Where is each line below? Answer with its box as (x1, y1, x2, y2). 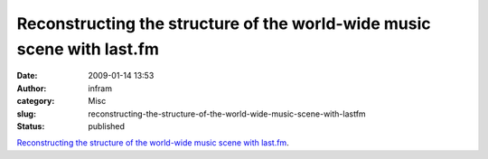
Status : (16, 120, 45, 131)
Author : (16, 82, 47, 94)
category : (16, 96, 55, 107)
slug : (16, 108, 36, 119)
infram (88, 82, 113, 94)
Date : (16, 70, 38, 81)
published (88, 120, 126, 131)
